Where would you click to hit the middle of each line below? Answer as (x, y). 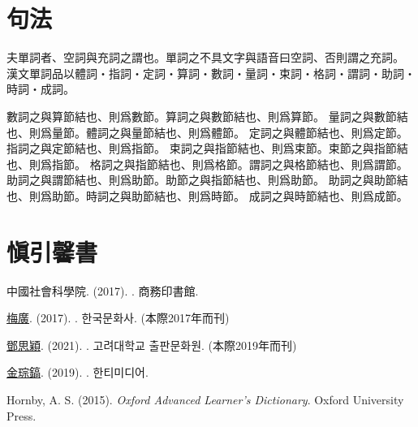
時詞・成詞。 (41, 89)
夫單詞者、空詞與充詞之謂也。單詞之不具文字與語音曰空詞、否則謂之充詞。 (205, 57)
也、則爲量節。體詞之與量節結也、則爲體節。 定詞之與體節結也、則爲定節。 (207, 132)
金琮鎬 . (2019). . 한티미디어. (78, 372)
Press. (22, 415)
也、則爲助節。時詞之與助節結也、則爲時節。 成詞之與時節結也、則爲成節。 (207, 195)
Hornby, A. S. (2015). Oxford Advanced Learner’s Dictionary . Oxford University (205, 399)
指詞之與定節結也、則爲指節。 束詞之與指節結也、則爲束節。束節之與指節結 (207, 148)
